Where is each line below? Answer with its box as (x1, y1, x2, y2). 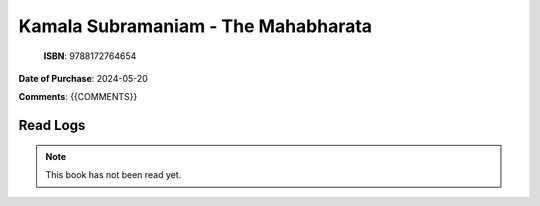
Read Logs (18, 117, 86, 134)
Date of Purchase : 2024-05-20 (18, 72, 149, 84)
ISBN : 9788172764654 (43, 50, 137, 62)
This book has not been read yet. (45, 169, 182, 181)
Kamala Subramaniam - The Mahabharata (18, 15, 373, 37)
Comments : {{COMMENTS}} (18, 91, 138, 103)
